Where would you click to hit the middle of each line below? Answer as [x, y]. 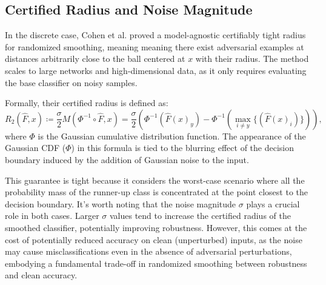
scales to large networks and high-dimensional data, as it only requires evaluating [156, 70]
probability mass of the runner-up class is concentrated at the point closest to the [157, 192]
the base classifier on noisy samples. [71, 82]
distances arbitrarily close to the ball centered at [95, 59]
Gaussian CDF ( [35, 148]
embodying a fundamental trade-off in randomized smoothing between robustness [156, 263]
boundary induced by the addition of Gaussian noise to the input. [127, 159]
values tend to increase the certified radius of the [200, 216]
